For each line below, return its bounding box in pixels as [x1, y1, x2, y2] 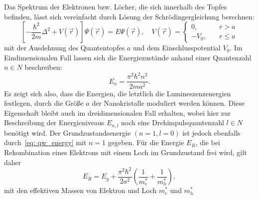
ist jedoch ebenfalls [182, 127, 241, 138]
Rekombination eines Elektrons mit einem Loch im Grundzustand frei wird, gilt [4, 147, 247, 157]
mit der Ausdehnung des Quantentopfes [4, 42, 125, 53]
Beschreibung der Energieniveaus [4, 117, 105, 128]
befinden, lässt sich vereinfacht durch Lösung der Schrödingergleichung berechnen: [4, 11, 255, 21]
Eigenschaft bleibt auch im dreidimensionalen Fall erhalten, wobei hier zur [4, 107, 231, 118]
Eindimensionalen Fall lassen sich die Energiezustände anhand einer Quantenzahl [4, 52, 252, 62]
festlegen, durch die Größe [4, 98, 84, 108]
